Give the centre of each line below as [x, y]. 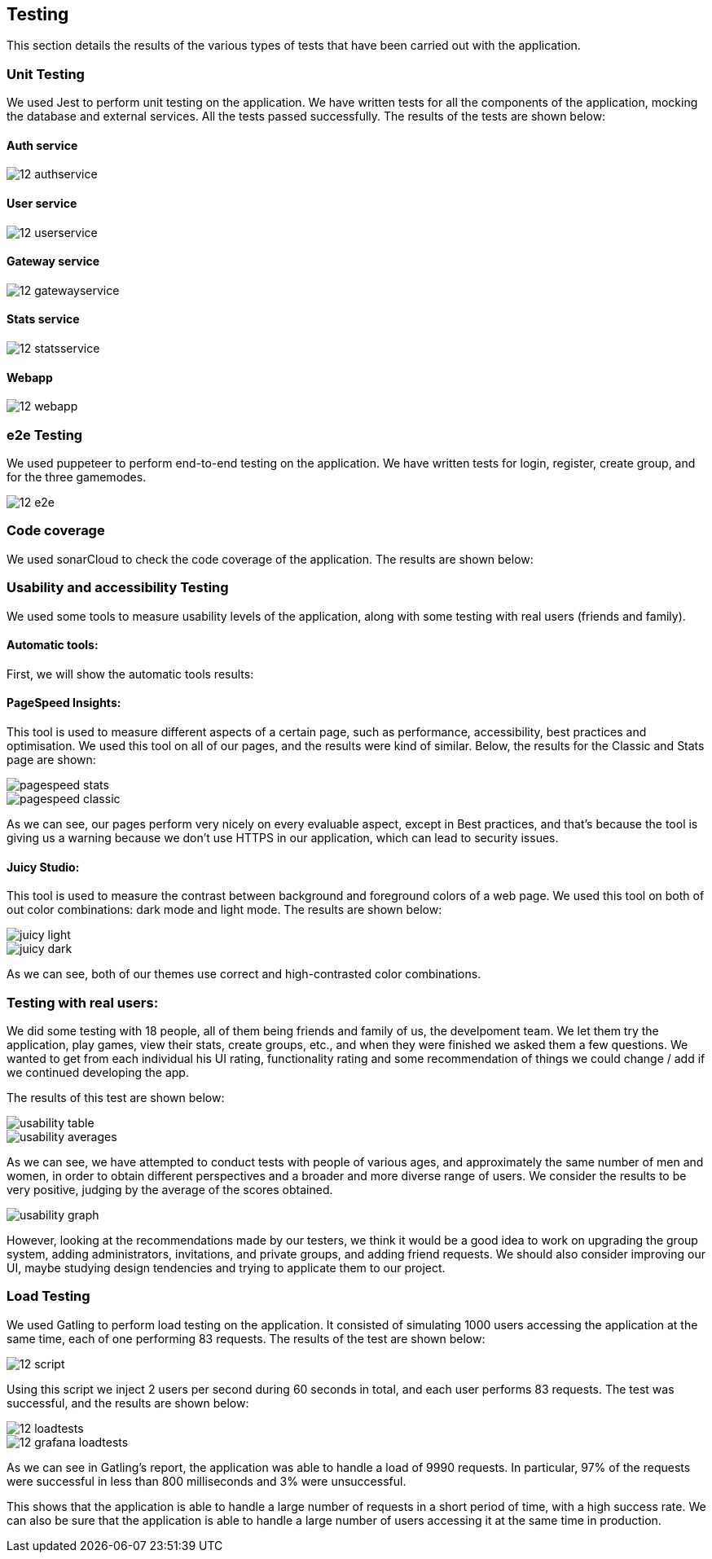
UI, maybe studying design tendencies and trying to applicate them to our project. [226, 1267]
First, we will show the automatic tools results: [130, 674]
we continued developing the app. [98, 1072]
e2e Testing [45, 435]
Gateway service [53, 261]
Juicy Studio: [43, 867]
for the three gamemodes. [77, 477]
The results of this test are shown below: [116, 1097]
